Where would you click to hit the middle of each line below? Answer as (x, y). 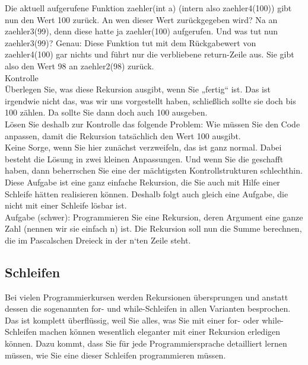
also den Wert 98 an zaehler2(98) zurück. (80, 65)
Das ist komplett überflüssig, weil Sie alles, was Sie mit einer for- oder (132, 320)
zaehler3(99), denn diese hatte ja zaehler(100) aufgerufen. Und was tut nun (141, 31)
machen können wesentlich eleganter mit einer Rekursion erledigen (160, 332)
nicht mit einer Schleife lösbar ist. (66, 205)
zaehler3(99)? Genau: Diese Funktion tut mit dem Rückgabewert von (131, 42)
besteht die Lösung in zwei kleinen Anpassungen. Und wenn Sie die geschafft (144, 159)
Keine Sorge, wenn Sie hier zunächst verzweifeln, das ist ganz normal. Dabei (143, 147)
